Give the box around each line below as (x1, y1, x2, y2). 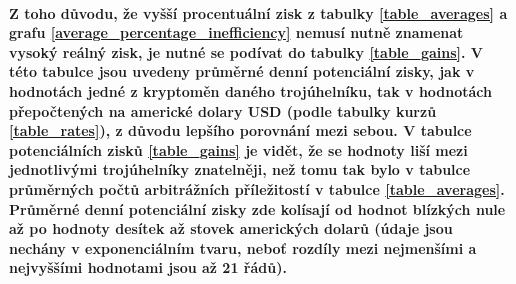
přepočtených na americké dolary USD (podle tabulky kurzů (9, 100, 437, 121)
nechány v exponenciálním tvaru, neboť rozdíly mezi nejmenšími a (9, 237, 477, 258)
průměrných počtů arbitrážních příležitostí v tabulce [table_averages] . (9, 178, 505, 199)
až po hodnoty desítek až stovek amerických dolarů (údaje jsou (9, 218, 453, 239)
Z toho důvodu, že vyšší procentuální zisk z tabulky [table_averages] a (9, 2, 508, 23)
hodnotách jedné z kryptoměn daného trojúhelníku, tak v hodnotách (9, 80, 493, 101)
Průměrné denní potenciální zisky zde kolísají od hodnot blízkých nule (9, 198, 506, 219)
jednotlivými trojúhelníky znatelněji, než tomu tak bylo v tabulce (9, 159, 471, 180)
